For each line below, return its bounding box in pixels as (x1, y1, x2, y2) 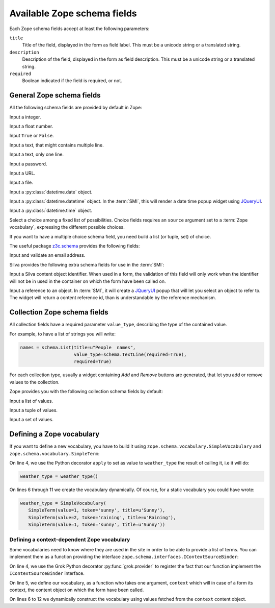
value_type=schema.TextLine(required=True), (74, 352, 187, 357)
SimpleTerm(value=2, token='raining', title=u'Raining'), (28, 515, 176, 520)
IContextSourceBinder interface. (9, 570, 85, 576)
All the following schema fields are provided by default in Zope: (9, 105, 142, 111)
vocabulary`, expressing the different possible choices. (9, 224, 125, 230)
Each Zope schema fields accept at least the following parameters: (9, 26, 150, 32)
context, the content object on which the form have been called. (9, 587, 144, 593)
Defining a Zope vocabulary (9, 430, 100, 439)
